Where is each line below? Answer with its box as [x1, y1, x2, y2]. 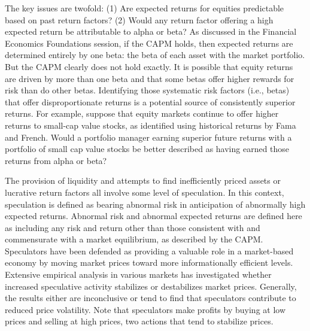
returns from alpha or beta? [5, 154, 107, 166]
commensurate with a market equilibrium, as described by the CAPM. [5, 233, 263, 245]
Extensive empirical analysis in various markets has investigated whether [5, 268, 272, 281]
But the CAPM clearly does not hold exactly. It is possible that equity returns [5, 60, 293, 72]
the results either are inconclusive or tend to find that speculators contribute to [5, 291, 296, 304]
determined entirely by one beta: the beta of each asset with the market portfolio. [5, 48, 305, 61]
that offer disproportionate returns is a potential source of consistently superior [5, 95, 296, 108]
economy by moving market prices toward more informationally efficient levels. [5, 256, 293, 269]
